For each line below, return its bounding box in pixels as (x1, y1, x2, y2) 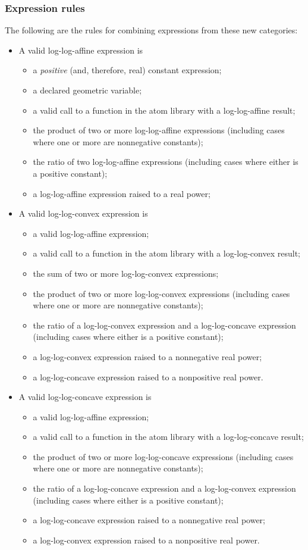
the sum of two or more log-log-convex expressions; (33, 267, 219, 279)
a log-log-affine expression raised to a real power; (33, 187, 210, 199)
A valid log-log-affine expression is (18, 43, 143, 56)
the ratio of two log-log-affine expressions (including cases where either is (33, 155, 298, 168)
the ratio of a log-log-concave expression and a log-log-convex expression (33, 482, 296, 495)
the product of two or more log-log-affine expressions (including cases (33, 124, 285, 136)
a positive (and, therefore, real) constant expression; (33, 64, 222, 76)
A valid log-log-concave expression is (18, 390, 152, 403)
